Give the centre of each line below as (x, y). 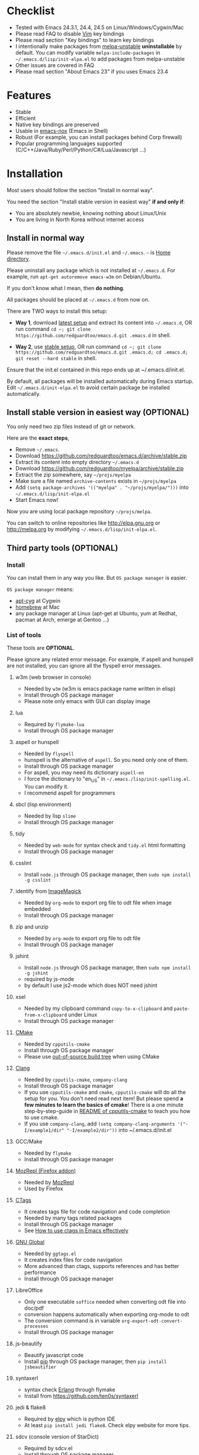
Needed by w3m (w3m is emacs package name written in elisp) (100, 689)
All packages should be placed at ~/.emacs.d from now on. (78, 299)
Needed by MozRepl (49, 1183)
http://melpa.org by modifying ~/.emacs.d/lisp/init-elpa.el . (82, 529)
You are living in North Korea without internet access (80, 219)
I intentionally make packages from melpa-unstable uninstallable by (99, 46)
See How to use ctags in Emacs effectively (76, 1231)
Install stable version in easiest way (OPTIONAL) (98, 413)
